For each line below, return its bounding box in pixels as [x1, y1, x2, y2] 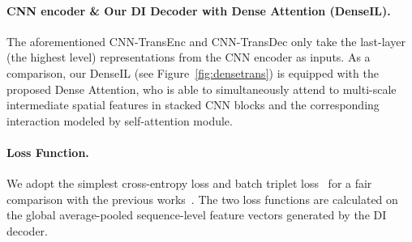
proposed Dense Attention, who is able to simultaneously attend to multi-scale [6, 80, 397, 97]
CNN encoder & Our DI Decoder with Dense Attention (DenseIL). [6, 2, 391, 19]
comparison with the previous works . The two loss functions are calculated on [6, 190, 398, 207]
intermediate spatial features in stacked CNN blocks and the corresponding [6, 96, 380, 113]
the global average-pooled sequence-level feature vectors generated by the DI [6, 206, 387, 223]
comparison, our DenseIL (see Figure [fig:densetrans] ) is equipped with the [6, 64, 379, 81]
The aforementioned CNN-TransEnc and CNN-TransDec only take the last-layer [6, 32, 406, 49]
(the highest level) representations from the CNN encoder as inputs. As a [6, 49, 371, 66]
